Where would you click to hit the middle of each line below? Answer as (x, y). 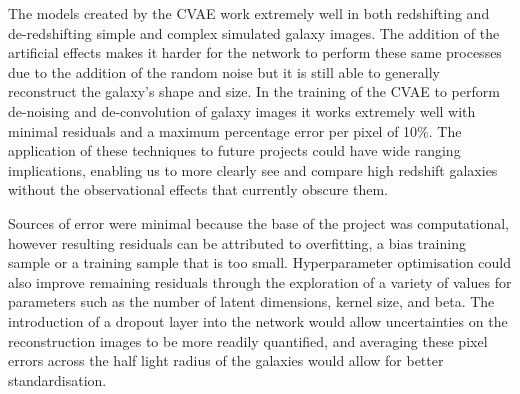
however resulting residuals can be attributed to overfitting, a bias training (237, 242)
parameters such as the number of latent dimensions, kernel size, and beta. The (251, 301)
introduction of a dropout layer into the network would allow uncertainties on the (258, 320)
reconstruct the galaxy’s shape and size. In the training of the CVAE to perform (254, 91)
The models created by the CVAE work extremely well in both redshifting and (249, 13)
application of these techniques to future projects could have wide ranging (234, 150)
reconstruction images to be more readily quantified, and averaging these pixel (248, 340)
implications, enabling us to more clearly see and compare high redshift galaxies (253, 169)
